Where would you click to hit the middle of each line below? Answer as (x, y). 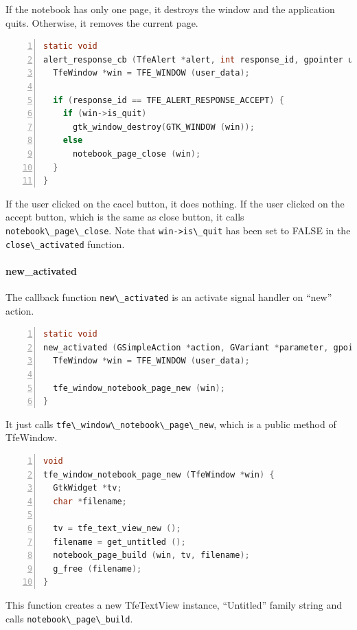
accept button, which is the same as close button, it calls (125, 217)
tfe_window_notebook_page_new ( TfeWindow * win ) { (159, 474)
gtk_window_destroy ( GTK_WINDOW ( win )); (163, 127)
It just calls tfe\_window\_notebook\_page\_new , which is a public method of (171, 424)
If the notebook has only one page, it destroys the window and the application (170, 9)
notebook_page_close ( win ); (137, 154)
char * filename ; (90, 501)
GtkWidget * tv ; (88, 488)
